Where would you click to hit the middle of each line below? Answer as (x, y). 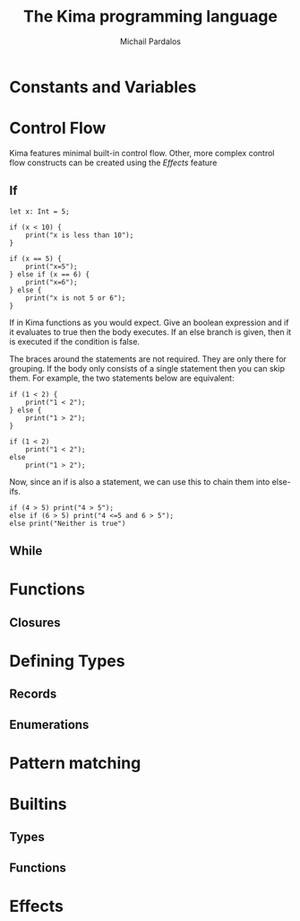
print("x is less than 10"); (80, 235)
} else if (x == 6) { (50, 274)
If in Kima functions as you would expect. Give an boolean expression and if (149, 322)
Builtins (38, 804)
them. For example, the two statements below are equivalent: (122, 378)
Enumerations (49, 724)
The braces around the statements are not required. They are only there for (148, 359)
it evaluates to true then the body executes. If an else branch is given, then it (150, 332)
